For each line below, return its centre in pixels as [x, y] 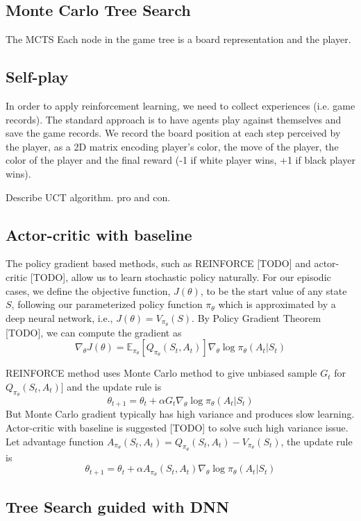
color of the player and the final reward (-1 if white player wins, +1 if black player [180, 160]
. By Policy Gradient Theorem [257, 317]
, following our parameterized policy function [107, 304]
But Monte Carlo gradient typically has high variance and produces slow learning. [180, 414]
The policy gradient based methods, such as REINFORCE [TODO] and [158, 263]
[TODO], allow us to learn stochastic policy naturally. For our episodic [180, 276]
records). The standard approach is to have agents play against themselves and [174, 119]
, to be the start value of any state [274, 290]
